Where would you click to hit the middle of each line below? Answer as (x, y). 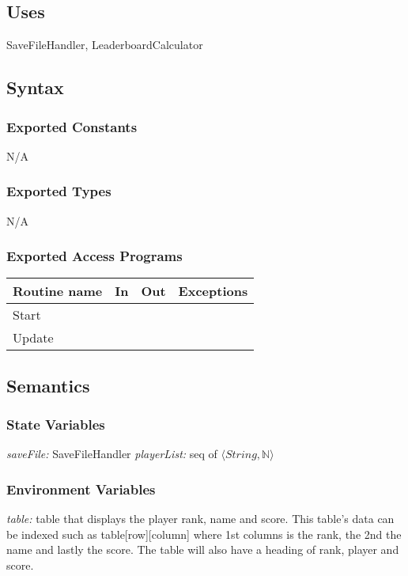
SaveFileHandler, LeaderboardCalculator (105, 45)
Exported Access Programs (94, 256)
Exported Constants (72, 126)
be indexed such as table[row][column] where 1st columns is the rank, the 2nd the (204, 534)
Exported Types (59, 191)
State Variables (56, 424)
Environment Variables (81, 489)
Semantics (48, 385)
